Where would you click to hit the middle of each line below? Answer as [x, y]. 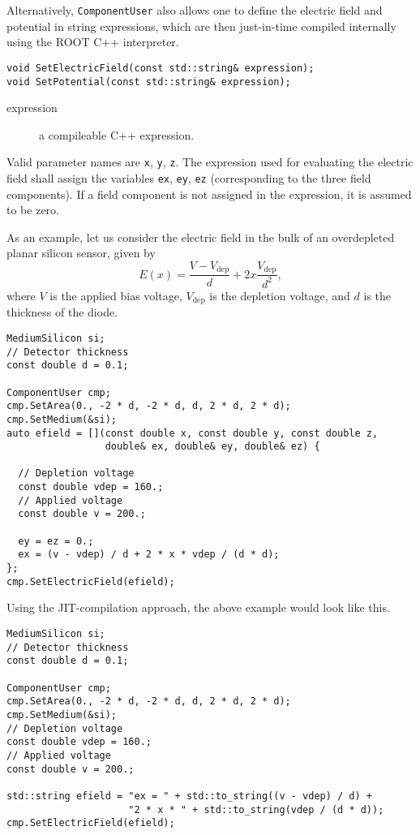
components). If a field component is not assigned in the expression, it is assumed [209, 194]
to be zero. [33, 210]
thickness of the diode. [62, 312]
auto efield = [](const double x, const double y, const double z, [193, 433]
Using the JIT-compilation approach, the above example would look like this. [198, 607]
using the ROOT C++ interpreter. [93, 42]
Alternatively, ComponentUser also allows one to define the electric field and [195, 10]
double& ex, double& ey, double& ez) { [212, 447]
